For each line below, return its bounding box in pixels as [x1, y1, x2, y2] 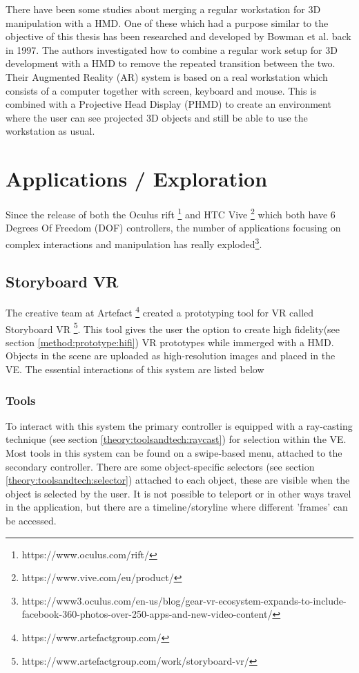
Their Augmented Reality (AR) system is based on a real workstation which [6, 69, 328, 84]
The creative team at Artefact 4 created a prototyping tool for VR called [6, 303, 314, 320]
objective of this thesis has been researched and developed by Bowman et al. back [6, 29, 351, 44]
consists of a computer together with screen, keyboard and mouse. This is [6, 83, 317, 97]
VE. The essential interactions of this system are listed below [6, 362, 264, 377]
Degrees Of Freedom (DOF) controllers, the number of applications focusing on [6, 220, 341, 235]
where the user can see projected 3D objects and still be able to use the [6, 110, 308, 124]
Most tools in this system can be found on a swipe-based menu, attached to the [6, 446, 342, 460]
